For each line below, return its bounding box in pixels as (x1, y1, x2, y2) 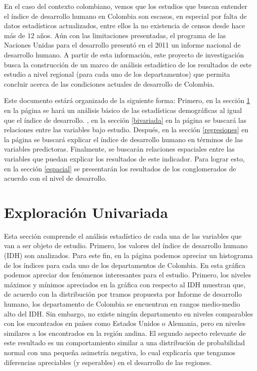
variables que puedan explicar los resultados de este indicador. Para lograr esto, (4, 153, 245, 163)
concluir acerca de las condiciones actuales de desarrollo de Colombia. (4, 78, 215, 89)
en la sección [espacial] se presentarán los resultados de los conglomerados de (4, 163, 236, 173)
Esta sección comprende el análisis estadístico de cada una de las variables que (4, 230, 242, 241)
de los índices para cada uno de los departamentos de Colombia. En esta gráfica (4, 260, 246, 270)
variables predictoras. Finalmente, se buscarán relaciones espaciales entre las (4, 144, 235, 154)
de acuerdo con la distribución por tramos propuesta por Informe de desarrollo (4, 289, 242, 299)
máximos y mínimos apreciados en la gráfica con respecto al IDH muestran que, (4, 279, 246, 289)
